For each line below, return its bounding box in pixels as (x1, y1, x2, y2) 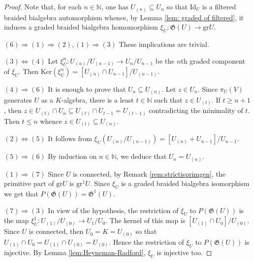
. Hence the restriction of (109, 236, 184, 247)
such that (154, 94, 183, 105)
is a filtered (202, 1, 236, 11)
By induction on (48, 151, 97, 161)
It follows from (48, 133, 92, 144)
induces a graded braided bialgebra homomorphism (4, 22, 159, 32)
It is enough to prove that (48, 84, 126, 94)
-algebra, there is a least (61, 94, 134, 105)
